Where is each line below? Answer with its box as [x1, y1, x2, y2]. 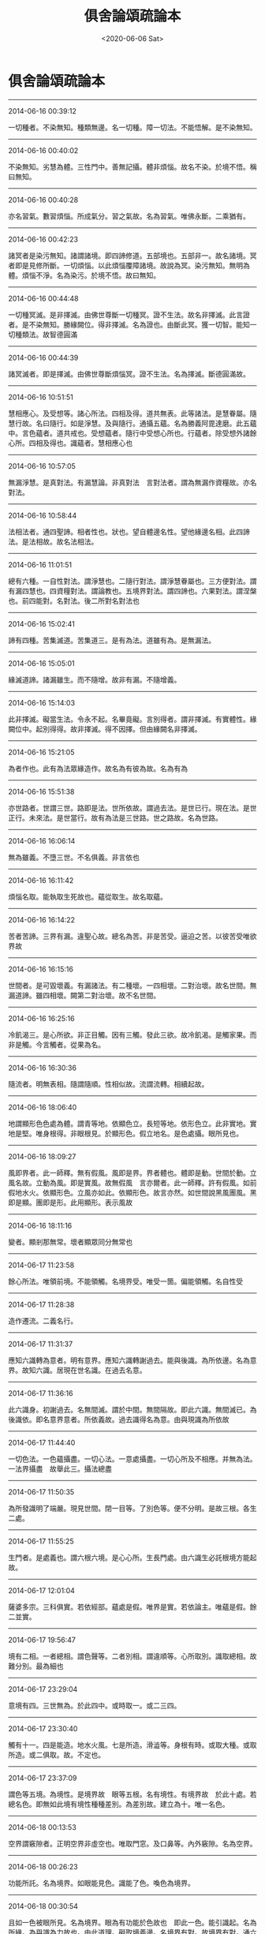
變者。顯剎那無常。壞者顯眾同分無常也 [8, 1236, 132, 1247]
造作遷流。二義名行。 [8, 1315, 77, 1326]
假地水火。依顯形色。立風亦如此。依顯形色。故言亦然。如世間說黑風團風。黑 [8, 1188, 257, 1197]
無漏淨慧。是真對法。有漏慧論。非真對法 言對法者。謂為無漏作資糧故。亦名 [8, 477, 257, 487]
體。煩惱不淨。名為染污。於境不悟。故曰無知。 [8, 270, 160, 280]
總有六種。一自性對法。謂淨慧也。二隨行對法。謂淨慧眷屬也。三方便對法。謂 [8, 576, 257, 585]
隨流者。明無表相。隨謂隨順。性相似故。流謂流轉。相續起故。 [8, 1079, 209, 1089]
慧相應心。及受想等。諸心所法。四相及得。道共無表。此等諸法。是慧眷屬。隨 [8, 408, 257, 418]
